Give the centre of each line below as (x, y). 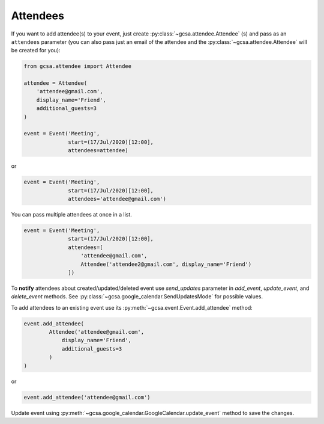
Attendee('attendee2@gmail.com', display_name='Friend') (166, 264)
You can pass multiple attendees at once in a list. (71, 214)
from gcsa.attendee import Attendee (78, 66)
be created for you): (36, 51)
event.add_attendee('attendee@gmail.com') (87, 397)
